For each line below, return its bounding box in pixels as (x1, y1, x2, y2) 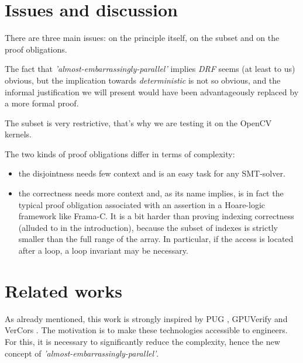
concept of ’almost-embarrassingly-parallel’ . (5, 347, 159, 359)
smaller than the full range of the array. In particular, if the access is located (18, 233, 294, 245)
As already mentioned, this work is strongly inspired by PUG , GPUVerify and (5, 312, 288, 324)
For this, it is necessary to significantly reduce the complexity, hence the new (5, 335, 280, 347)
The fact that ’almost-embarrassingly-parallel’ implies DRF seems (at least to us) (5, 63, 295, 75)
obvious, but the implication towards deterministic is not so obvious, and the (5, 74, 281, 86)
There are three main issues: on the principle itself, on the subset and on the (5, 32, 280, 44)
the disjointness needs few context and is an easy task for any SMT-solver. (18, 167, 285, 179)
